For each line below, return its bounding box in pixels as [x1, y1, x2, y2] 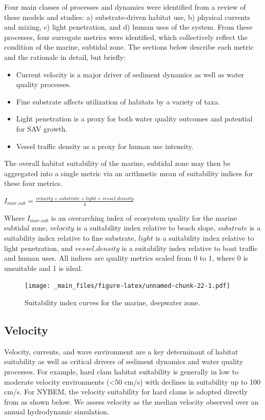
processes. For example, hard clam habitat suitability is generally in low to [4, 366, 239, 376]
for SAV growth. [16, 123, 68, 134]
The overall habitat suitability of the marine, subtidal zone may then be [4, 158, 231, 169]
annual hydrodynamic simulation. [4, 406, 109, 417]
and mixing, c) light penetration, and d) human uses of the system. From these [4, 22, 253, 32]
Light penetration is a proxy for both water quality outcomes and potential [16, 113, 253, 124]
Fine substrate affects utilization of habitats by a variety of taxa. [16, 96, 220, 107]
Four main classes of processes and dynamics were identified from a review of [4, 2, 246, 12]
